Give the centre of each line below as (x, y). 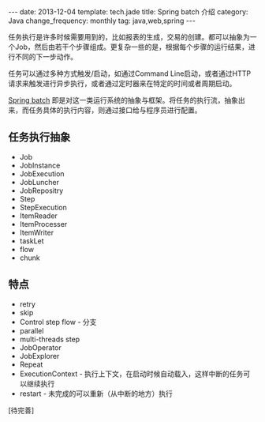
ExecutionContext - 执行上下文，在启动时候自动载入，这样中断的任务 (131, 374)
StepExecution (43, 207)
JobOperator (40, 347)
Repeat (31, 364)
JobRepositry (41, 190)
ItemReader (38, 216)
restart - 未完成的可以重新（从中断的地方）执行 (96, 394)
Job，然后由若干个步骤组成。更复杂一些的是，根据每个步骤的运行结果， (131, 47)
